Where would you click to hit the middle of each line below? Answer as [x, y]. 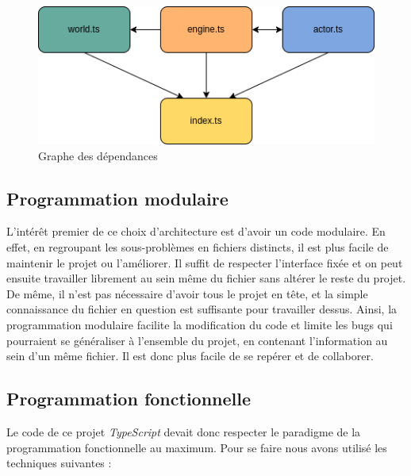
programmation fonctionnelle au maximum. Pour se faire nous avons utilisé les [197, 447]
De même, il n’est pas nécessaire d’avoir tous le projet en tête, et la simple [187, 293]
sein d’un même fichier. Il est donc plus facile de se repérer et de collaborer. [190, 356]
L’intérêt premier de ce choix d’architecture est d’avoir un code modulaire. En [196, 231]
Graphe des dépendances [98, 155]
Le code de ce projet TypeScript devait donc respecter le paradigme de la [184, 431]
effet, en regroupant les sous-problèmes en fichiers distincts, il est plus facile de [198, 247]
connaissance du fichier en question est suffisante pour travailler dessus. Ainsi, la [202, 309]
